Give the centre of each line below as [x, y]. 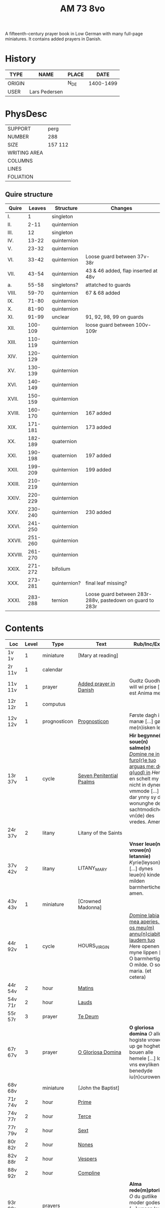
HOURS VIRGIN [94, 946]
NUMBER [18, 137]
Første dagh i [144, 715]
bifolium [61, 569]
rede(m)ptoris [146, 1190]
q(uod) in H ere [146, 773]
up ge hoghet [145, 1046]
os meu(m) [142, 928]
